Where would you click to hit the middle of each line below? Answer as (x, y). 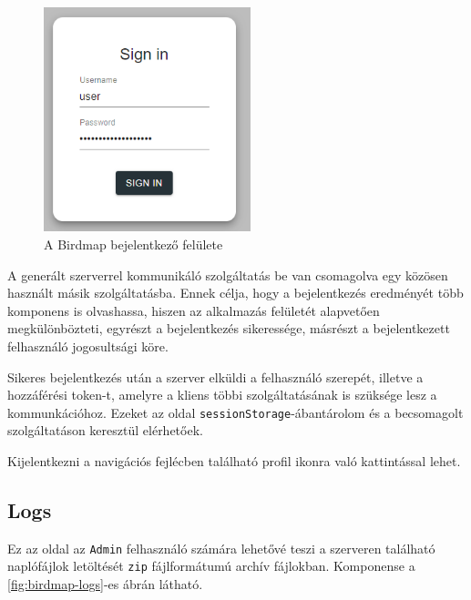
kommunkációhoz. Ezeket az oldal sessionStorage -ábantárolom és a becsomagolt (235, 412)
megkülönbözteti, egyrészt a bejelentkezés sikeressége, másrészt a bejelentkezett (229, 328)
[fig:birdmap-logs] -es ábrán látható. (105, 584)
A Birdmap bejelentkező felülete (133, 244)
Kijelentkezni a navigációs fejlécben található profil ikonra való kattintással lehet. (234, 461)
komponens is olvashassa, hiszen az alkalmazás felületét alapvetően (194, 310)
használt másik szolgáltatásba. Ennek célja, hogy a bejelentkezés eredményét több (235, 293)
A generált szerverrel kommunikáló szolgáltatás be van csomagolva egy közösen (228, 275)
